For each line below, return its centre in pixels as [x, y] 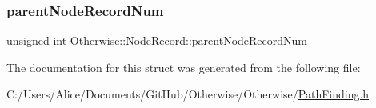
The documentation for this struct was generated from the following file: [184, 67]
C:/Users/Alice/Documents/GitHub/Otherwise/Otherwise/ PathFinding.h [188, 94]
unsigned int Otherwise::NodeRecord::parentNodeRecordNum [157, 40]
